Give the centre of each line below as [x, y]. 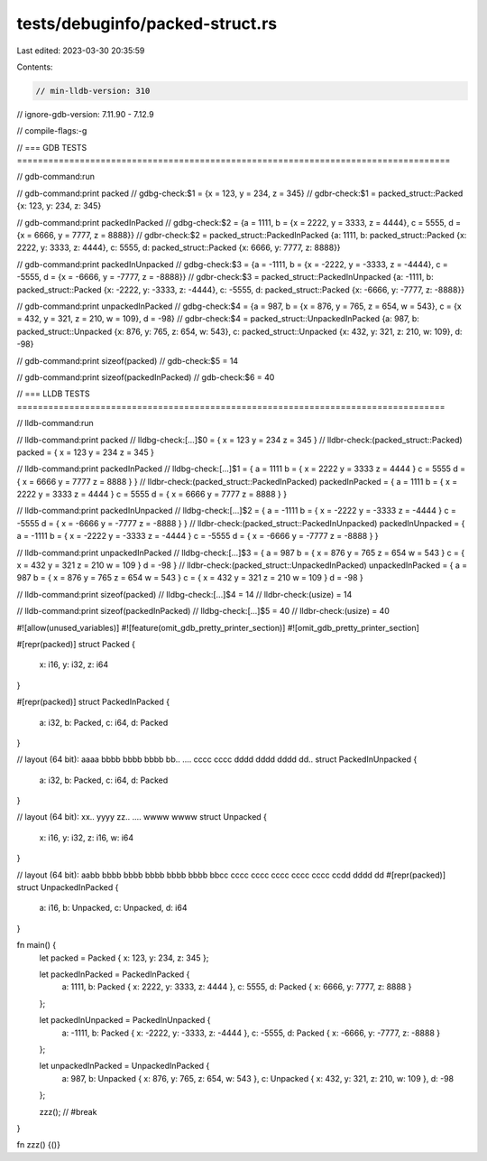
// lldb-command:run [55, 423]
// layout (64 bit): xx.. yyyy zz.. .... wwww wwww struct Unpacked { [142, 817]
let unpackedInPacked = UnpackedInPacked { [124, 1066]
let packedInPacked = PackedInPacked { [115, 974]
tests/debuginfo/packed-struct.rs [147, 23]
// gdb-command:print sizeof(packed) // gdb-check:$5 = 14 [128, 360]
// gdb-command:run [55, 177]
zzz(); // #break [68, 1111]
